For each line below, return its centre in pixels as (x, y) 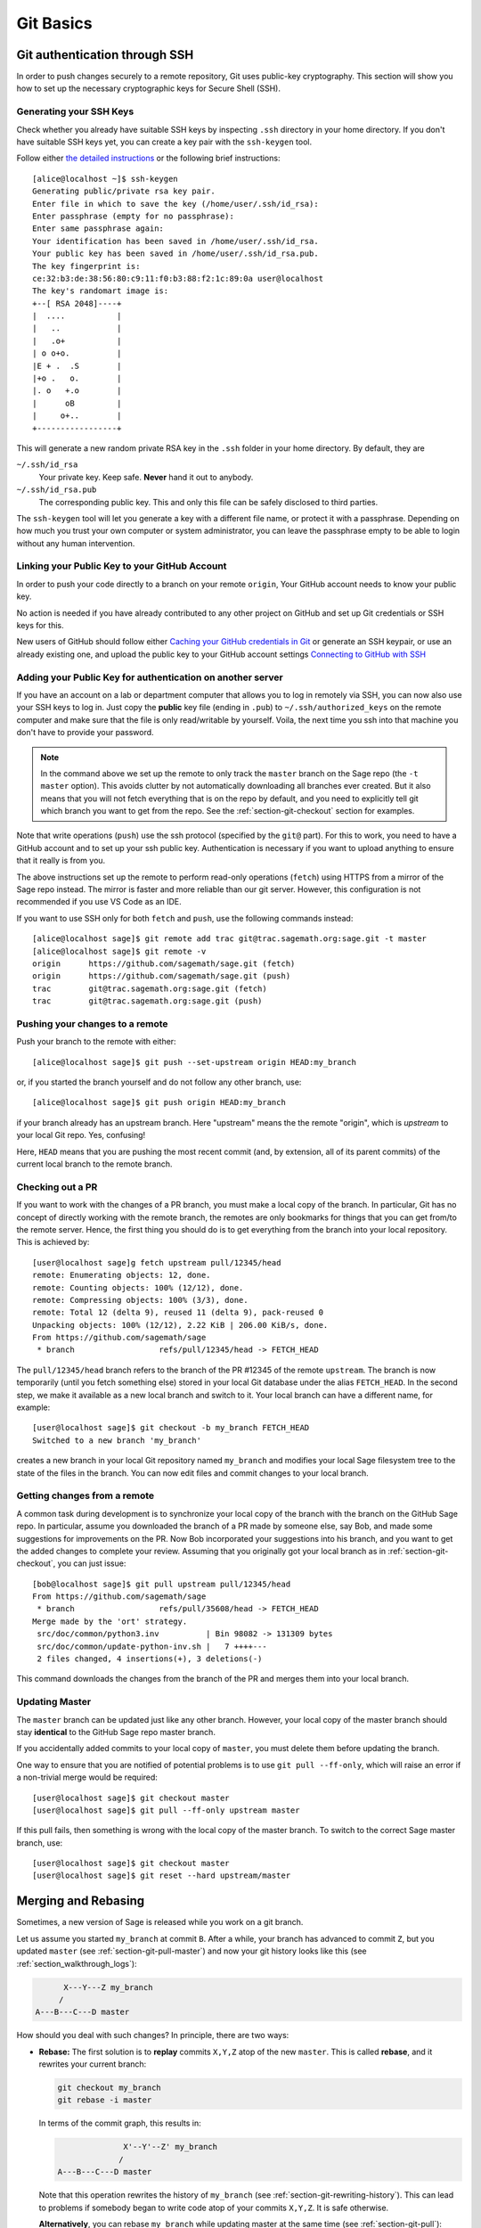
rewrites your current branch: (93, 2064)
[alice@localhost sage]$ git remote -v (119, 951)
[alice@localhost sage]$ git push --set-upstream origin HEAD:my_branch (194, 1062)
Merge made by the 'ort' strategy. (110, 1621)
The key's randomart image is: (101, 291)
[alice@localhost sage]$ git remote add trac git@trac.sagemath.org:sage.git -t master (230, 939)
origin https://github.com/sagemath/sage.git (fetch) (164, 963)
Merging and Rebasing (81, 1901)
